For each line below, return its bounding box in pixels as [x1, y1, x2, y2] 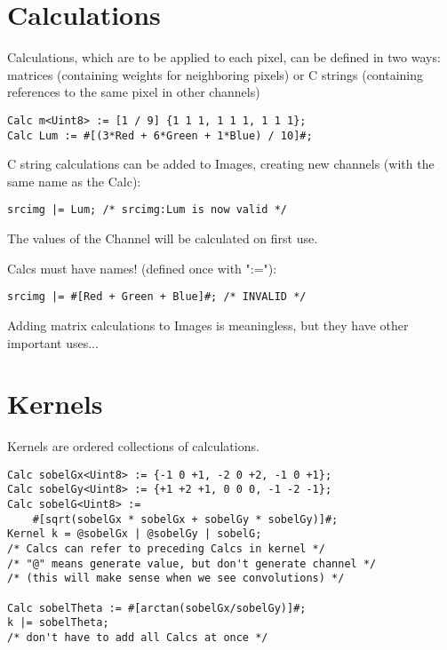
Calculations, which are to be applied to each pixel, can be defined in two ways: [7, 48, 441, 67]
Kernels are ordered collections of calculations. [7, 437, 259, 456]
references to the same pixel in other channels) [7, 83, 260, 101]
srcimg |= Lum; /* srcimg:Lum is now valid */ [7, 203, 287, 217]
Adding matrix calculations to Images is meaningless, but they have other [7, 315, 409, 334]
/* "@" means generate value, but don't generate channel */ [7, 557, 377, 570]
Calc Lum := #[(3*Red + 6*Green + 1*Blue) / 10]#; [7, 129, 313, 142]
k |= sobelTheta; [7, 616, 109, 630]
